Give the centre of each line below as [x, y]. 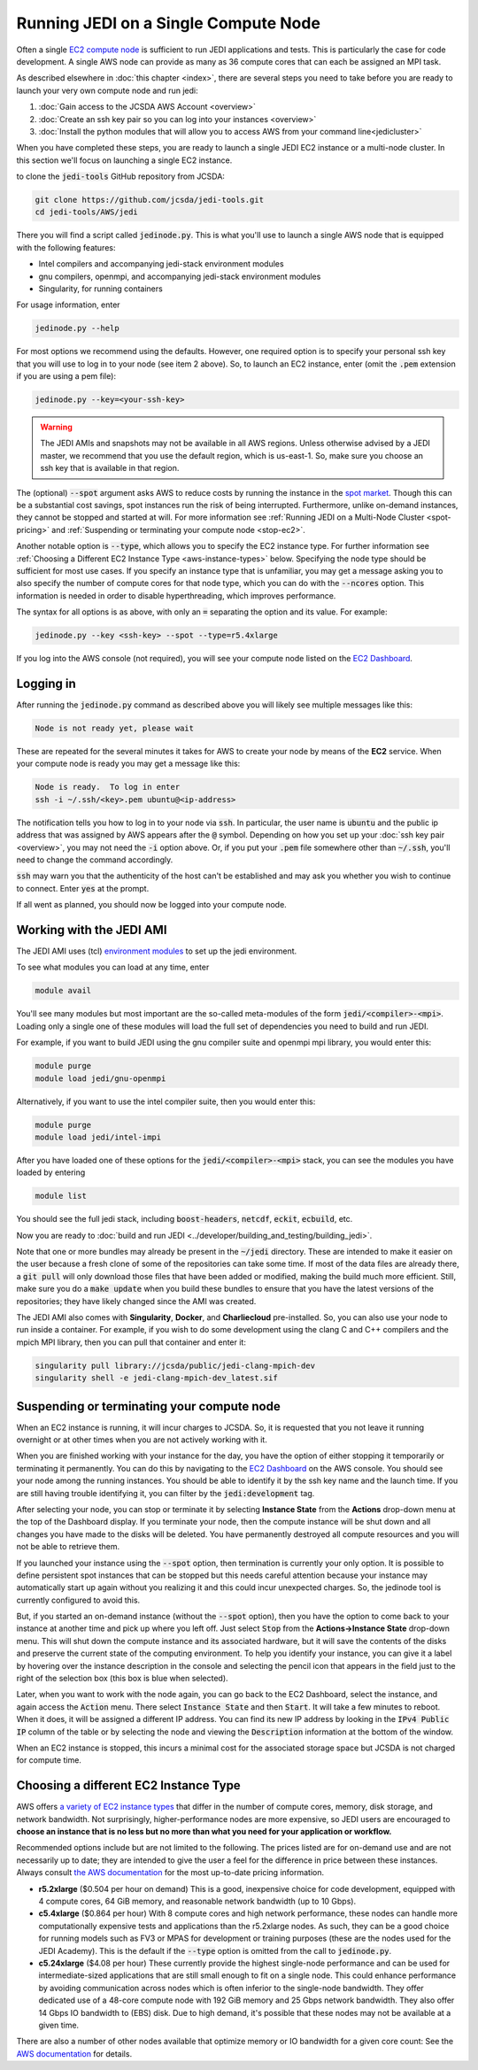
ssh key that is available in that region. [110, 468]
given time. [59, 2025]
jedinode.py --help [77, 328]
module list [61, 1196]
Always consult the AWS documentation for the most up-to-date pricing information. [170, 1873]
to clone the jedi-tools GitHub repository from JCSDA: [121, 176]
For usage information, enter [68, 305]
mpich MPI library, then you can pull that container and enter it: [131, 1342]
